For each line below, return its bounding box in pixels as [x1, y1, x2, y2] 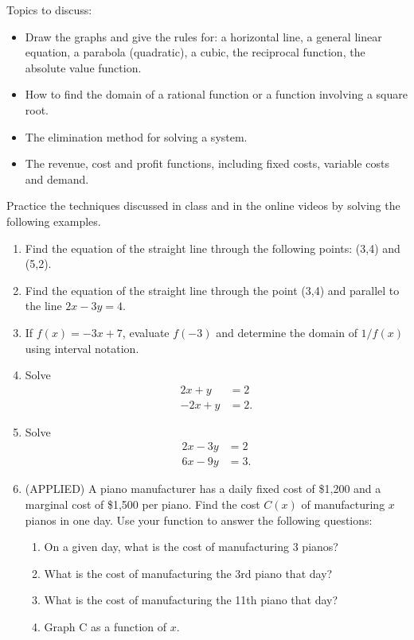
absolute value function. [25, 59, 142, 76]
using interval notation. [25, 339, 139, 356]
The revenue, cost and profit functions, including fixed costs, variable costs [25, 155, 389, 172]
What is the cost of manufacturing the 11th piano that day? [44, 592, 338, 608]
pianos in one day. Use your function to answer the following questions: [25, 511, 373, 528]
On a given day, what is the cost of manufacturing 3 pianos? [44, 538, 338, 555]
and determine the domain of [216, 324, 357, 340]
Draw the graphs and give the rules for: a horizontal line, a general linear [25, 28, 382, 45]
